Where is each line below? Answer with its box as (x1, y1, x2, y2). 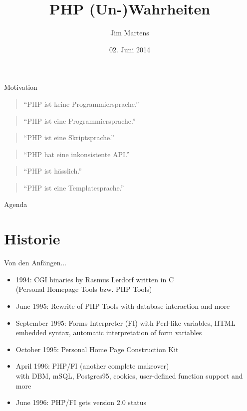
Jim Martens (110, 27, 149, 38)
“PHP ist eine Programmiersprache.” (23, 115, 136, 126)
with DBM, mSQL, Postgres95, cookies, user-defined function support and (15, 370, 243, 381)
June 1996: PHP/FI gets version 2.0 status (15, 397, 147, 408)
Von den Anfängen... (4, 257, 67, 268)
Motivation (4, 82, 37, 92)
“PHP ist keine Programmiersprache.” (23, 98, 139, 109)
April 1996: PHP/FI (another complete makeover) (15, 361, 169, 371)
